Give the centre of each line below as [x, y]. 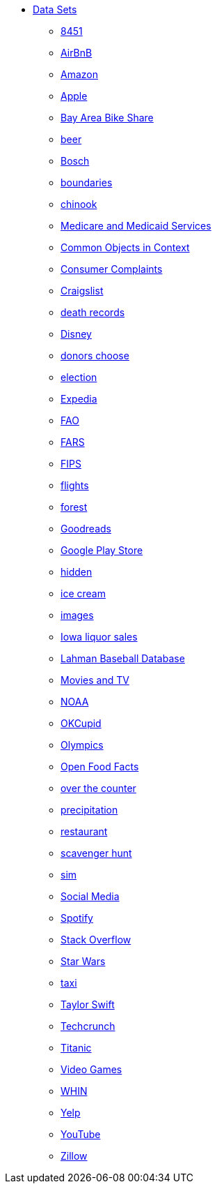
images [77, 615]
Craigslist [82, 291]
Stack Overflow [96, 940]
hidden [77, 572]
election [79, 377]
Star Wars [83, 961]
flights [75, 485]
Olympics [82, 745]
